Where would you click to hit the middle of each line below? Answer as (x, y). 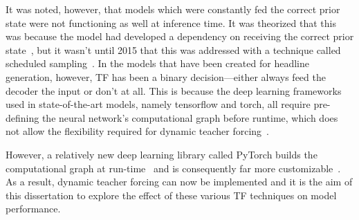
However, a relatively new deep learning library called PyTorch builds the (162, 154)
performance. (33, 209)
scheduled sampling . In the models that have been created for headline (157, 63)
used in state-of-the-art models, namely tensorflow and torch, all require (158, 104)
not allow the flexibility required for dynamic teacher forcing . (137, 131)
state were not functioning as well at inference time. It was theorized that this (171, 22)
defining (22, 117)
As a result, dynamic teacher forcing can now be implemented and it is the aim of (179, 182)
